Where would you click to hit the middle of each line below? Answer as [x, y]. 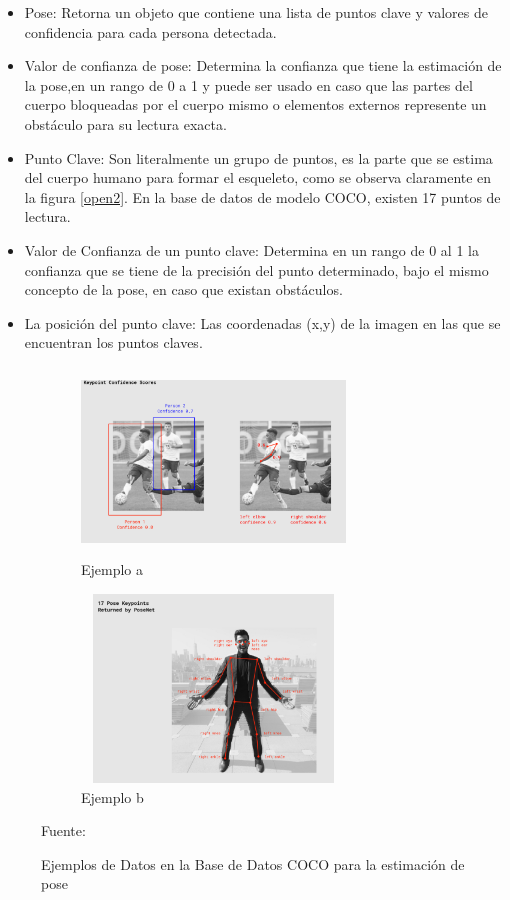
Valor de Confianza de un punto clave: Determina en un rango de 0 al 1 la [251, 249]
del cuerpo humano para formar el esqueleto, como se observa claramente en [258, 177]
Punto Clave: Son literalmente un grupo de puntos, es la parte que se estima [258, 157]
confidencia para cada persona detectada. [150, 31]
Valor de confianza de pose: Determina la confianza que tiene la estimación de [263, 65]
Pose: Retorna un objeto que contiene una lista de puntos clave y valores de [256, 12]
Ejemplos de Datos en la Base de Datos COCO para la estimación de [253, 863]
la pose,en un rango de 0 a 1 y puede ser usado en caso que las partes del [248, 84]
